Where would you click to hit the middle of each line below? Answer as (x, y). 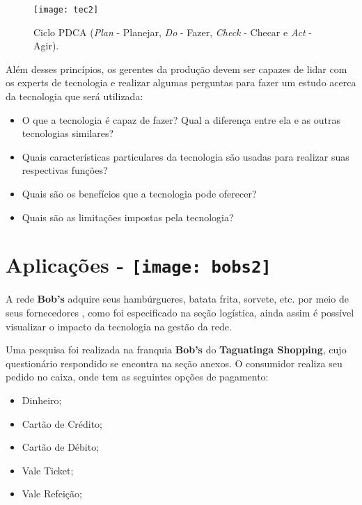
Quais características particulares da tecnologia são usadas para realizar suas (186, 156)
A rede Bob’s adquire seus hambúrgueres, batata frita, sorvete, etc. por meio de (177, 299)
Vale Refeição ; (52, 494)
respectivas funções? (65, 170)
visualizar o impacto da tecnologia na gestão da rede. (119, 326)
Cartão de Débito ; (61, 447)
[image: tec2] (66, 10)
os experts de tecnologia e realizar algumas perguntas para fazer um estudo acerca (181, 82)
